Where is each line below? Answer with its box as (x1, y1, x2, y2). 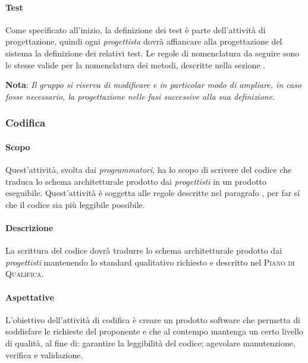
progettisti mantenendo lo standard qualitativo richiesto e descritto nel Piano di (5, 255, 295, 268)
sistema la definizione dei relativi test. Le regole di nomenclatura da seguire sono (5, 46, 300, 59)
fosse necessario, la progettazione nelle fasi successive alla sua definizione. (5, 90, 275, 102)
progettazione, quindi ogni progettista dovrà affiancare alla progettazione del (5, 35, 282, 48)
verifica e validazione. (5, 348, 83, 361)
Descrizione (5, 221, 54, 233)
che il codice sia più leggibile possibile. (5, 198, 145, 210)
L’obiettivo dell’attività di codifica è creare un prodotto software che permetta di (5, 313, 300, 326)
